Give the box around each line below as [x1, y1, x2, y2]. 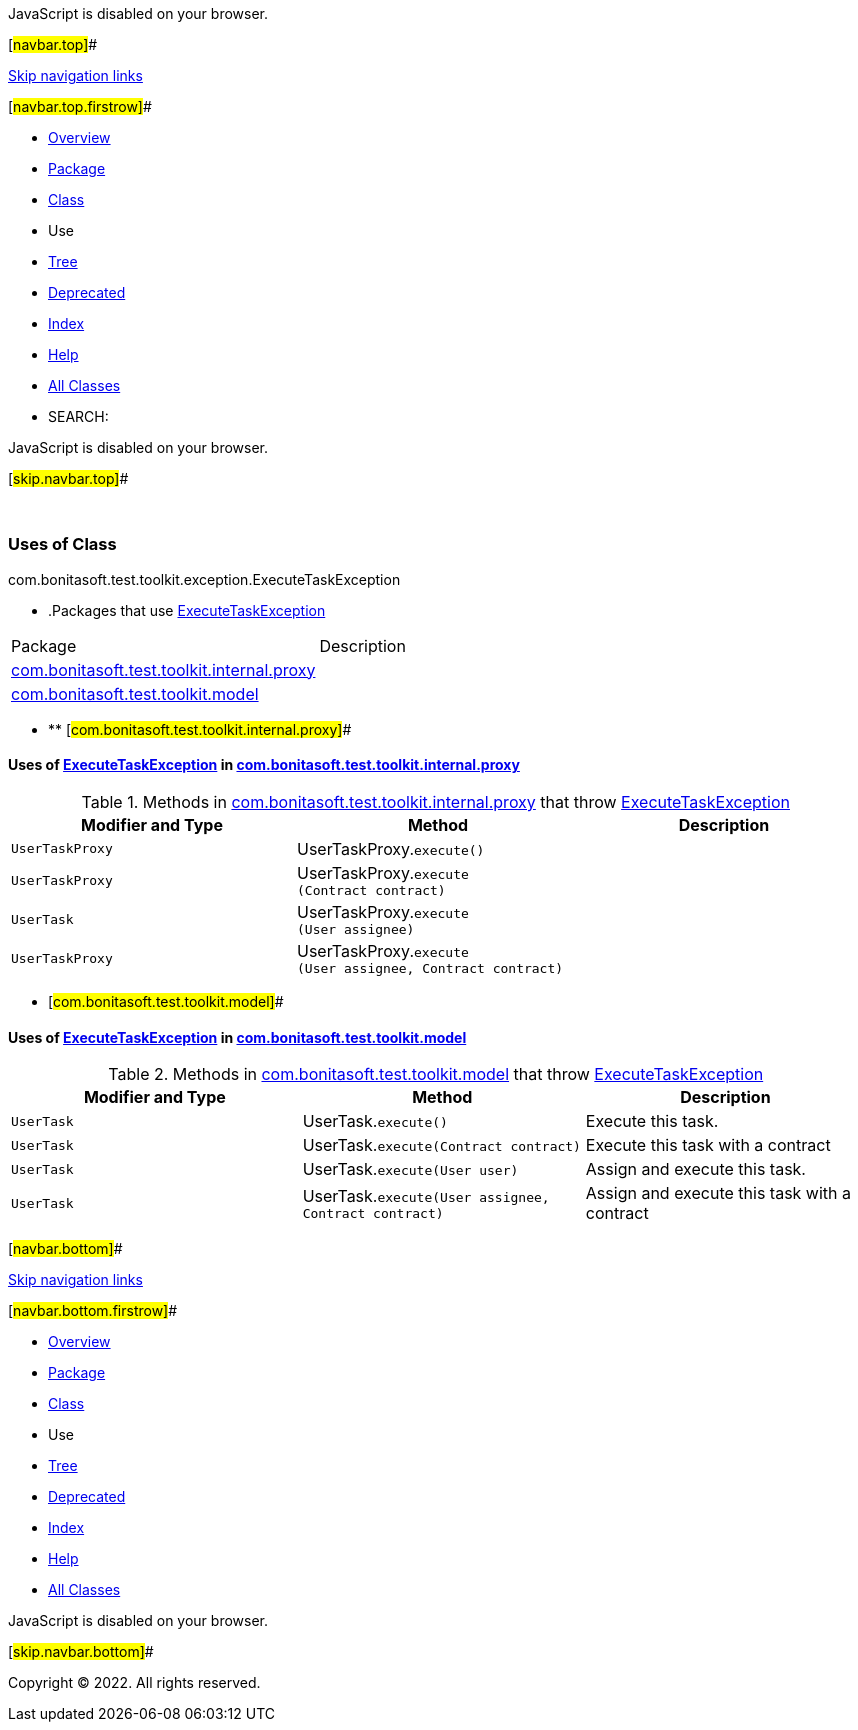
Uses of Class [8, 534, 117, 555]
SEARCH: [48, 408, 109, 425]
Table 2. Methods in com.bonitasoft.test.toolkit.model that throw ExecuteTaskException [108, 1064, 764, 1085]
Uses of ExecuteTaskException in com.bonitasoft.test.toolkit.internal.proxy [8, 756, 520, 774]
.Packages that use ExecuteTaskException [48, 601, 326, 619]
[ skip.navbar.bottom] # [8, 1643, 154, 1661]
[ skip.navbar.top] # [8, 470, 129, 487]
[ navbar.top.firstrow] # [8, 98, 152, 115]
